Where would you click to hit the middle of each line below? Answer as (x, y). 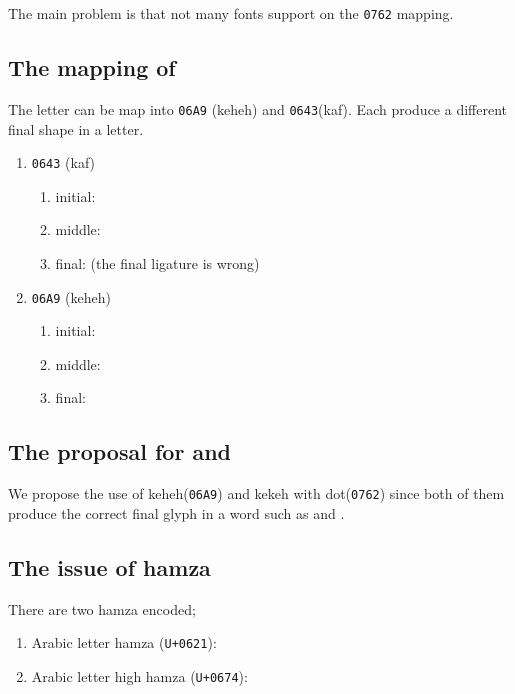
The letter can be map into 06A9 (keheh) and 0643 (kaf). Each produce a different (257, 108)
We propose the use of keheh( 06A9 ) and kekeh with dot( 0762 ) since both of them (256, 493)
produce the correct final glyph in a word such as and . (176, 512)
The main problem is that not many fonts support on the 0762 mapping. (231, 13)
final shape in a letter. (76, 128)
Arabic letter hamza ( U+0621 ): (124, 642)
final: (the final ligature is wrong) (157, 262)
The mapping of (92, 67)
